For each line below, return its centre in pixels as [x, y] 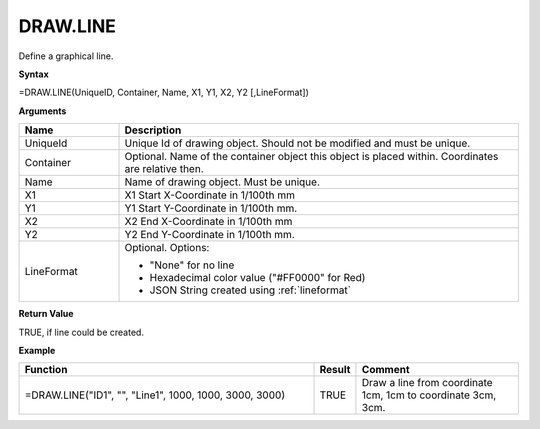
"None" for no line [192, 265]
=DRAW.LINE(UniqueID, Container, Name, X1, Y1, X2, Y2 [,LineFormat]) [163, 92]
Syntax [33, 74]
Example [37, 350]
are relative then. [164, 169]
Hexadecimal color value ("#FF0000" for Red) [257, 278]
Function [46, 370]
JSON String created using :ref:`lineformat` [250, 290]
